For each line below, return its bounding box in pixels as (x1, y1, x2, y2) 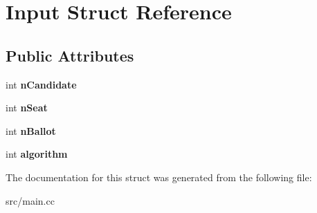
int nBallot (6, 123, 56, 138)
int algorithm (6, 147, 68, 161)
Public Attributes (6, 44, 134, 66)
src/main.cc (6, 193, 55, 207)
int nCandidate (6, 77, 77, 91)
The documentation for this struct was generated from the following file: (6, 169, 312, 184)
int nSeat (6, 100, 48, 115)
